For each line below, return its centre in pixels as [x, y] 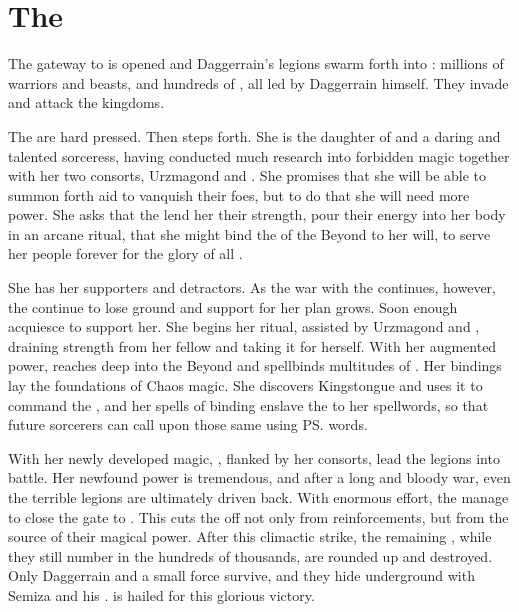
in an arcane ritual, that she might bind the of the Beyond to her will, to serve [249, 233]
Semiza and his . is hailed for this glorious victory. [161, 594]
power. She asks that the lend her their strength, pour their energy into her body [257, 214]
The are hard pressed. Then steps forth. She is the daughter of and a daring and [254, 135]
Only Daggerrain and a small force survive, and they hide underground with [241, 575]
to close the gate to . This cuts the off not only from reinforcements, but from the [258, 516]
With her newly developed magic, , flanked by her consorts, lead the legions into [254, 457]
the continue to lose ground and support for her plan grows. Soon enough [233, 306]
